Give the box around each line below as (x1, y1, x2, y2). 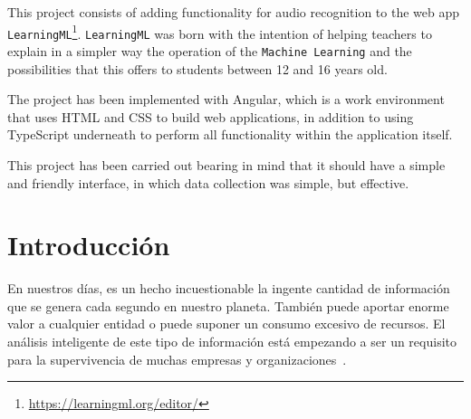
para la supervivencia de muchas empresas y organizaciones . (7, 349, 347, 368)
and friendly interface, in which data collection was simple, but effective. (7, 173, 409, 192)
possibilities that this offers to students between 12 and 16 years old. (7, 59, 388, 78)
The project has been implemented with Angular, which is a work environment (7, 90, 445, 109)
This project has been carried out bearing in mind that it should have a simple (7, 155, 446, 174)
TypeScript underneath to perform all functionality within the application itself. (7, 125, 453, 144)
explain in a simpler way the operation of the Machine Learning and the (7, 41, 412, 60)
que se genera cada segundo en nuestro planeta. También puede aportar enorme (7, 296, 449, 315)
